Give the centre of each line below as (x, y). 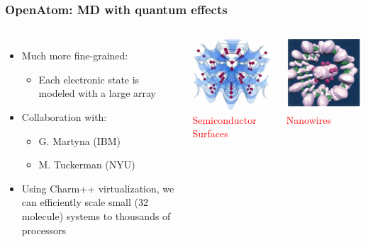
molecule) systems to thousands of (96, 215)
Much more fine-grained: (75, 56)
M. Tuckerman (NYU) (87, 165)
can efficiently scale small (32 (85, 202)
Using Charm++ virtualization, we (98, 188)
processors (44, 230)
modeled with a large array (97, 93)
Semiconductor (224, 119)
